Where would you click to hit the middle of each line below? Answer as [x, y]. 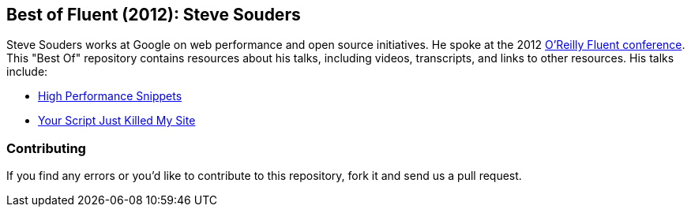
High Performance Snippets [110, 96]
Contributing [46, 148]
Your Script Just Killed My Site [117, 121]
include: [27, 72]
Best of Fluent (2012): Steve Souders [154, 15]
